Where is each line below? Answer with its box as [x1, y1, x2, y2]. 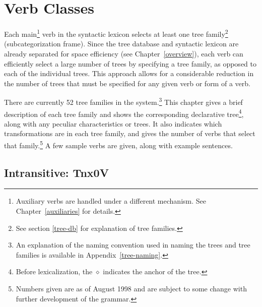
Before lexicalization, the [16, 266, 93, 277]
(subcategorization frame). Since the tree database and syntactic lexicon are [4, 38, 239, 49]
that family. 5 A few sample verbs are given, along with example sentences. [4, 139, 233, 150]
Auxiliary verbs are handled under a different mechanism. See [16, 196, 206, 206]
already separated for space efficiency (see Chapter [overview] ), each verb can [4, 48, 243, 58]
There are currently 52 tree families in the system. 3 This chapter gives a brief [4, 95, 243, 107]
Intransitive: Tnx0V [4, 164, 109, 180]
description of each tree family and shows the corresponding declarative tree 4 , [4, 107, 244, 119]
